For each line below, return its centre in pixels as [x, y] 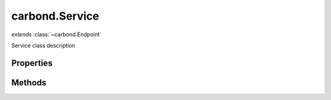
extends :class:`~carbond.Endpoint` [56, 34]
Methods [29, 83]
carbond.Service [55, 16]
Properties [32, 63]
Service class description [44, 45]
